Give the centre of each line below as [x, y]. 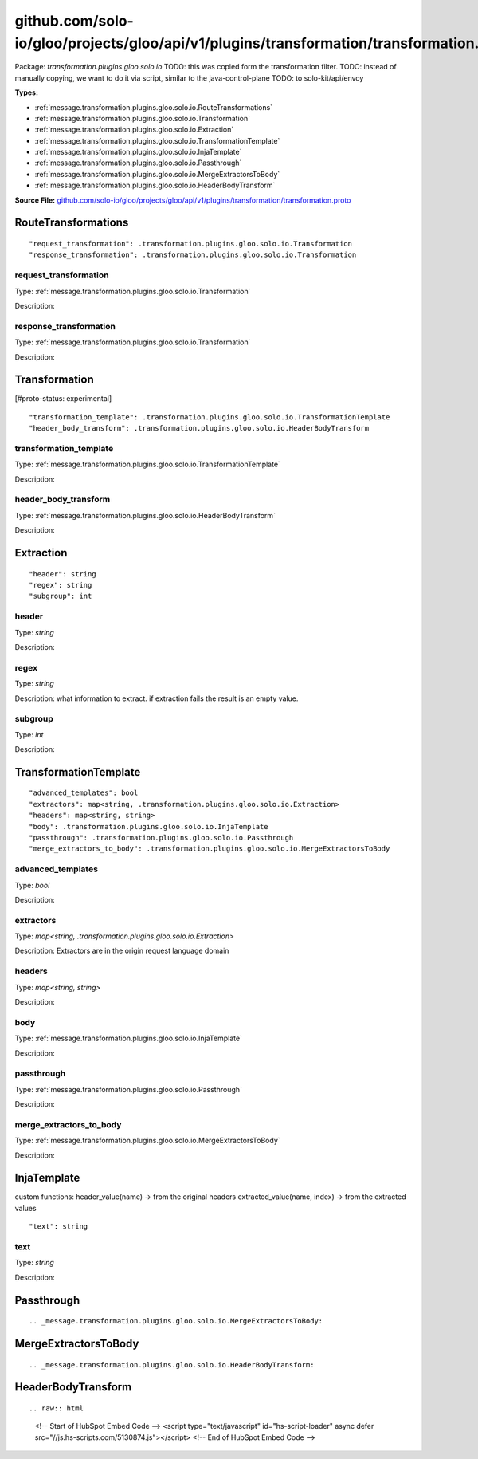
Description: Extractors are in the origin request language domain [122, 951]
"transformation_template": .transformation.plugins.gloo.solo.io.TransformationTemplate [210, 417]
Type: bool [32, 885]
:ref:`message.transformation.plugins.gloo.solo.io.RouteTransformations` [154, 107]
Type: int [29, 734]
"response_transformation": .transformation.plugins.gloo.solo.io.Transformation [193, 255]
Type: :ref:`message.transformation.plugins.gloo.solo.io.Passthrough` [129, 1089]
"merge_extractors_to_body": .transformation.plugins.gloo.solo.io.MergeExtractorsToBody [210, 849]
